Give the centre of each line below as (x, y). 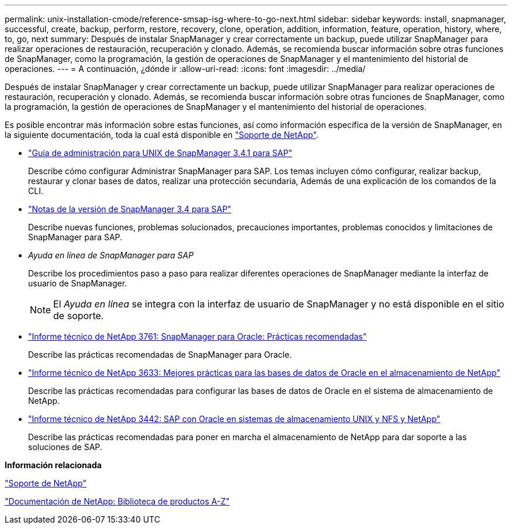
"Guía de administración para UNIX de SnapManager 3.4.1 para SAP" (160, 153)
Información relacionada (53, 465)
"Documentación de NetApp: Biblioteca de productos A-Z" (117, 501)
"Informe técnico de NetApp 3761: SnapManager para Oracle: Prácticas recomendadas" (198, 336)
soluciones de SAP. (65, 447)
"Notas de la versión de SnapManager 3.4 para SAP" (130, 209)
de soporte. (79, 316)
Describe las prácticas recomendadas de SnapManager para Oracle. (160, 355)
